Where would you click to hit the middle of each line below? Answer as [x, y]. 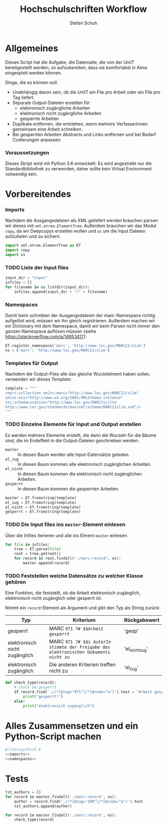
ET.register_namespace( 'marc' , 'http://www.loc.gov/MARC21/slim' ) [75, 346]
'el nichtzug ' [136, 649]
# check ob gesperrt [35, 688]
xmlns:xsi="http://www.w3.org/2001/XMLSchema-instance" [64, 398]
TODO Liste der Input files [37, 268]
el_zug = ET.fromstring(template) [41, 502]
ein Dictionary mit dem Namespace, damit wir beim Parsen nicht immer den [83, 326]
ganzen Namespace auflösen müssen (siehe [51, 331]
